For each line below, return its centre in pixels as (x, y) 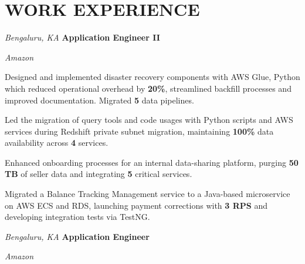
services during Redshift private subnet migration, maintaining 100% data (139, 131)
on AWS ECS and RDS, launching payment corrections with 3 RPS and (136, 205)
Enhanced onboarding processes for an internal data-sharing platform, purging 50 (152, 162)
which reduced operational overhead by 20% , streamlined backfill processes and (148, 88)
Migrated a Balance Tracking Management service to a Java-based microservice (148, 194)
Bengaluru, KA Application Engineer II (82, 37)
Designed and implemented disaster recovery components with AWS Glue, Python (152, 77)
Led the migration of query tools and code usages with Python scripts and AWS (149, 120)
